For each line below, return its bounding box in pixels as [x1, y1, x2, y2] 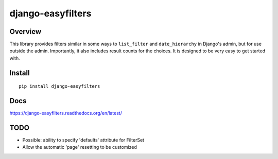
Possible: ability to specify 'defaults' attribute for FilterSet [22, 137, 144, 143]
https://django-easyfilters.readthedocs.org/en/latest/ [9, 110, 122, 116]
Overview [9, 27, 42, 36]
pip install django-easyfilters [19, 84, 100, 89]
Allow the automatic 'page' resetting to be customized [22, 144, 137, 150]
